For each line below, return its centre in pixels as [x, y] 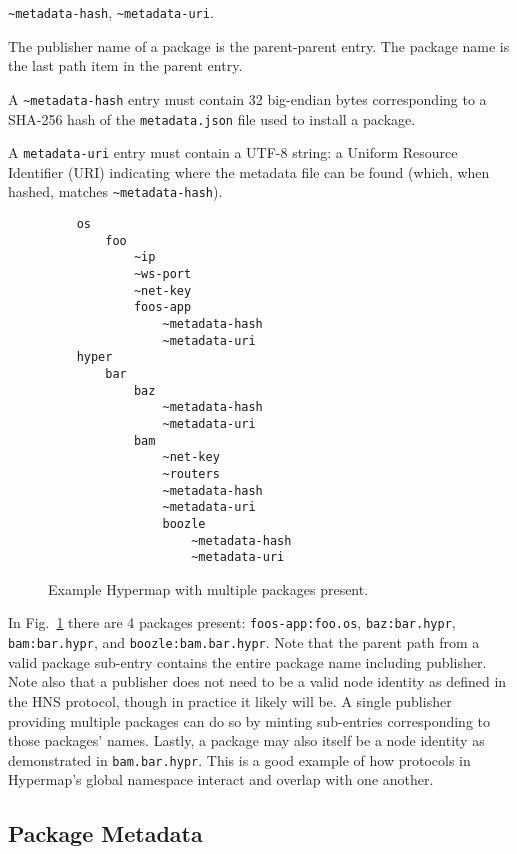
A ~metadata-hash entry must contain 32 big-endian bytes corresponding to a [247, 98]
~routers [191, 473]
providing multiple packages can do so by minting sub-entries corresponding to [249, 720]
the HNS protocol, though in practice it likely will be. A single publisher [230, 700]
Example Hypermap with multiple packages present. [208, 588]
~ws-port [162, 274]
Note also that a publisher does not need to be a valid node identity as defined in [257, 681]
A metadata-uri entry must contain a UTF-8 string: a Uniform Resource [233, 152]
